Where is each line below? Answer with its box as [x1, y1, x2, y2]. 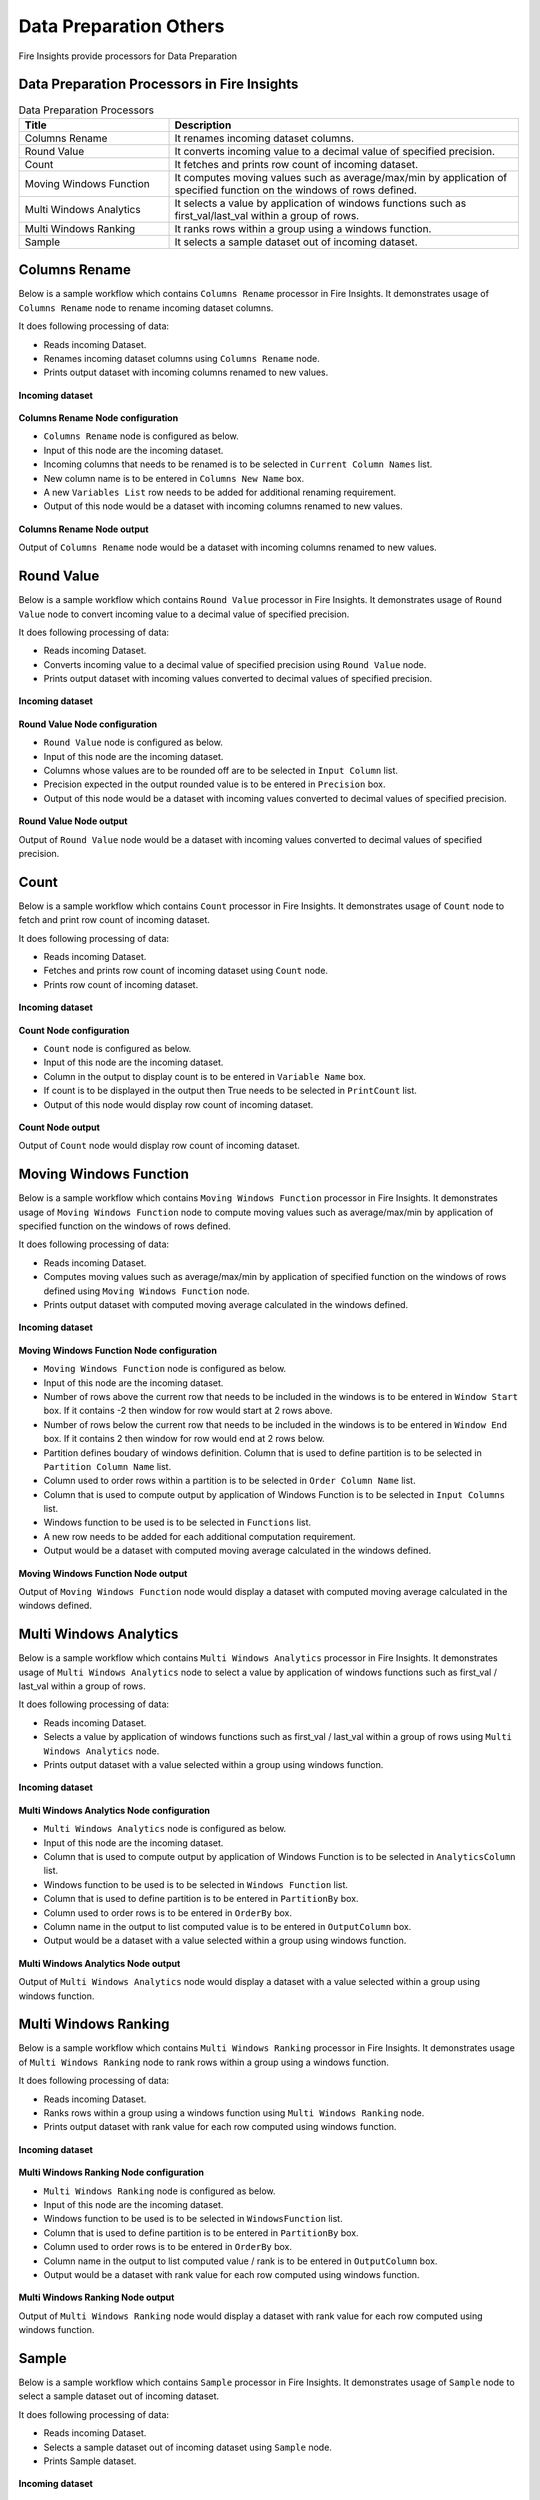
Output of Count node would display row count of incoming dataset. [18, 1140, 300, 1152]
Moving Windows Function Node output [18, 1567, 188, 1579]
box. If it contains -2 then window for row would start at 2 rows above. [43, 1405, 333, 1417]
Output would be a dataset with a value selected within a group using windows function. [43, 1935, 407, 1947]
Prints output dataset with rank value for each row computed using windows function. [43, 2121, 397, 2133]
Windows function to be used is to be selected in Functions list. [43, 1516, 312, 1529]
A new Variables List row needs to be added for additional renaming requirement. [43, 486, 397, 499]
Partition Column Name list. [43, 1460, 172, 1472]
